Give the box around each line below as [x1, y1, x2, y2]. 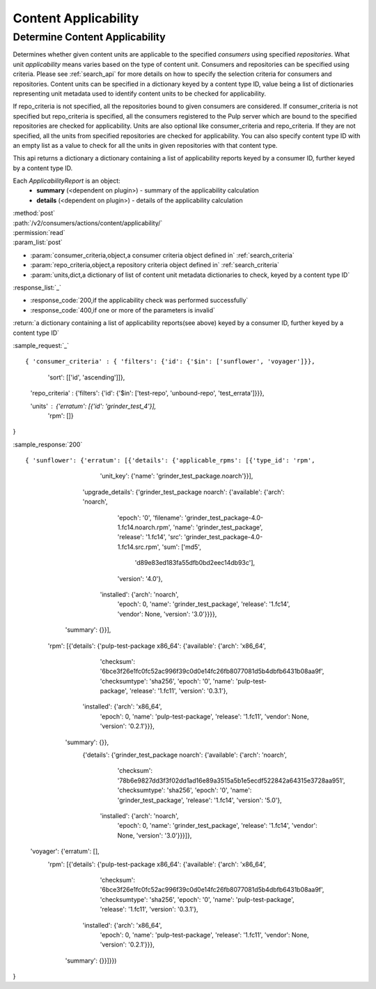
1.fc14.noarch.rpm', [117, 523, 172, 531]
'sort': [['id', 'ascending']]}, [47, 373, 125, 382]
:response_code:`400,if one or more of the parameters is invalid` [30, 305, 216, 314]
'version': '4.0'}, [117, 574, 163, 582]
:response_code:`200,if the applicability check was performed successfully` [30, 296, 249, 305]
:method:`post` [13, 209, 56, 218]
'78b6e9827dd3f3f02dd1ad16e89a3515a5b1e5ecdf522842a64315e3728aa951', [117, 776, 345, 785]
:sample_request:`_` [13, 341, 70, 349]
